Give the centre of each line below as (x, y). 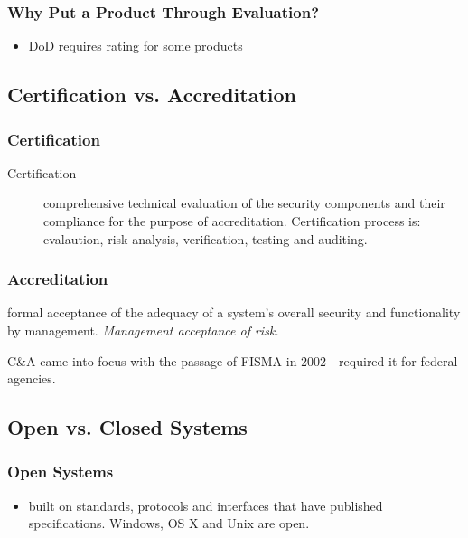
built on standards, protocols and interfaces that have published (206, 505)
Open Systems (61, 472)
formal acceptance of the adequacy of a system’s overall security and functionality (234, 312)
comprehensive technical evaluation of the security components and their (244, 203)
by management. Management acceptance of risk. (143, 330)
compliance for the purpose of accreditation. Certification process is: (232, 221)
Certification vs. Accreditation (152, 94)
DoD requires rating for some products (136, 46)
